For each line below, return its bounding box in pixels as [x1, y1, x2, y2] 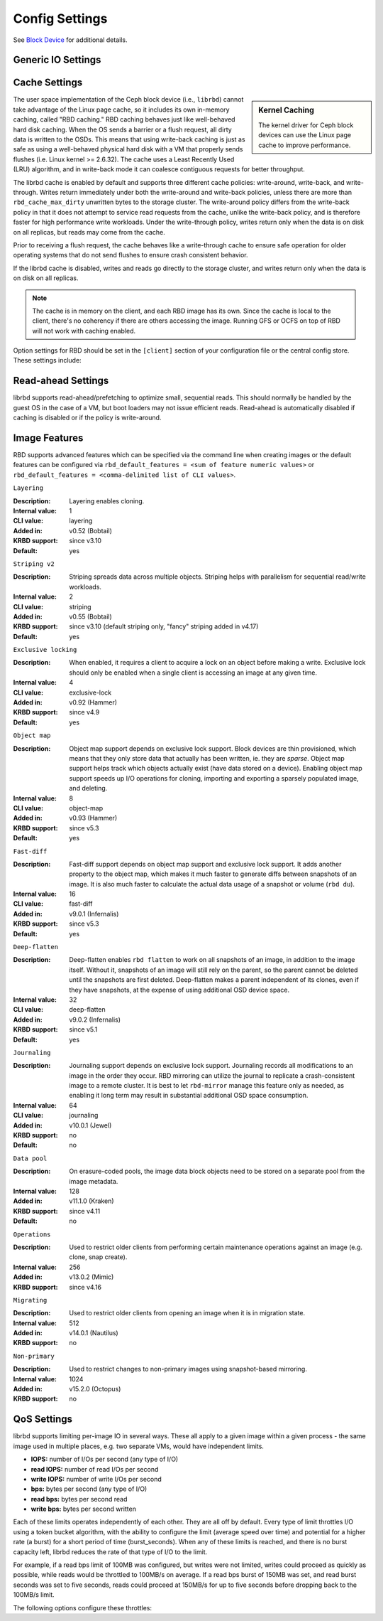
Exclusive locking [13, 646, 77, 654]
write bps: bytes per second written [30, 1504, 136, 1514]
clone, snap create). [69, 1253, 128, 1261]
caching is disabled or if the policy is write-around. [13, 413, 162, 422]
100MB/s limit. [13, 1590, 55, 1599]
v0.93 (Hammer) [69, 814, 117, 823]
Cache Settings [13, 77, 83, 89]
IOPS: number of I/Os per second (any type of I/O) [30, 1455, 179, 1464]
